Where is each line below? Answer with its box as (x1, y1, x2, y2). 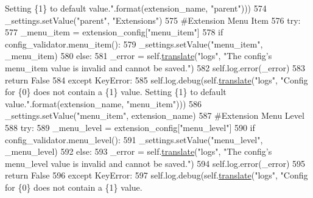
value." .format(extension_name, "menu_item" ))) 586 (5, 97, 202, 110)
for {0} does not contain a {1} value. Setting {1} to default (5, 85, 227, 98)
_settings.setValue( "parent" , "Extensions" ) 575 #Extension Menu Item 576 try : (5, 13, 301, 26)
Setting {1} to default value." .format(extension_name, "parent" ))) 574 (5, 2, 267, 14)
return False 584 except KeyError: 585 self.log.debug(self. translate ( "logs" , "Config (5, 73, 308, 86)
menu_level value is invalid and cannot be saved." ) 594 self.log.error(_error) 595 (5, 157, 305, 169)
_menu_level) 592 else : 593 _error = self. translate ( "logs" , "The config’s (5, 145, 272, 158)
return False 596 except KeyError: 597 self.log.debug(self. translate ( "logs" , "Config (5, 169, 308, 182)
